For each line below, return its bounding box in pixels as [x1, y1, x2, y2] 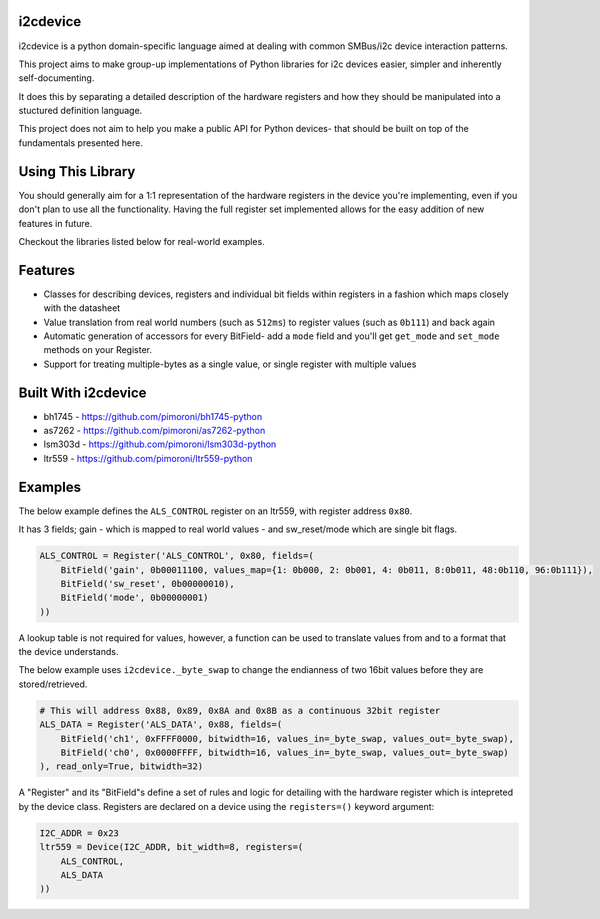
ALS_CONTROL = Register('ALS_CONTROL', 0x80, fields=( [39, 550, 314, 562]
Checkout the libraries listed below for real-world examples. [18, 235, 265, 247]
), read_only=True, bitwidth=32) [39, 761, 204, 772]
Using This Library [18, 163, 136, 180]
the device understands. [18, 646, 119, 658]
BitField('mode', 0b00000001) [60, 592, 209, 604]
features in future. [18, 217, 93, 229]
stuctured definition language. [18, 105, 143, 117]
